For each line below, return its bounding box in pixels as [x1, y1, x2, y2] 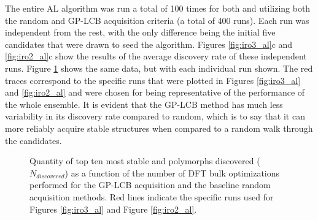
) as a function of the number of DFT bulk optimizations [64, 166, 280, 179]
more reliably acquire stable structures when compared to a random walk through [5, 121, 313, 134]
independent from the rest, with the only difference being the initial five [5, 26, 276, 39]
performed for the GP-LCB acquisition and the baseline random [29, 178, 271, 191]
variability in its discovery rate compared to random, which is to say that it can [5, 110, 305, 123]
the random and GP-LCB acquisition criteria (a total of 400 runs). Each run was [5, 13, 309, 26]
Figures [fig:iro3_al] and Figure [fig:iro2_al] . [29, 202, 197, 215]
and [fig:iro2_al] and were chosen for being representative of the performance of [5, 86, 305, 99]
